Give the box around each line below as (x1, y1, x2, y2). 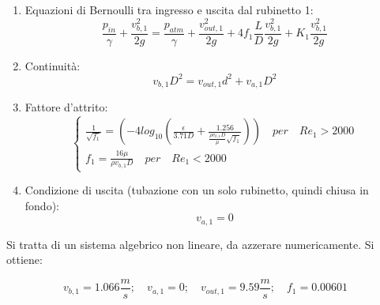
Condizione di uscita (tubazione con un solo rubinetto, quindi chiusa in (24, 182, 369, 198)
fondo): (24, 197, 59, 213)
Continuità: (24, 57, 81, 73)
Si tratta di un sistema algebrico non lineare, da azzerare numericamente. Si (6, 235, 374, 252)
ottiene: (6, 251, 43, 268)
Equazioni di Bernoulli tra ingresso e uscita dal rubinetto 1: (24, 2, 314, 17)
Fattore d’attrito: (24, 99, 108, 115)
